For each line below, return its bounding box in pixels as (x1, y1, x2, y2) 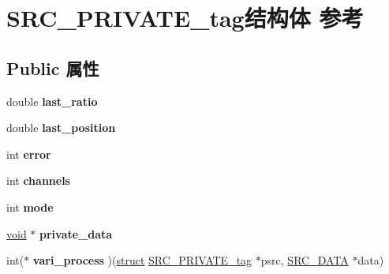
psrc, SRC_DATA (260, 252, 349, 268)
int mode (6, 198, 54, 215)
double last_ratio (6, 92, 98, 109)
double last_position (6, 119, 116, 136)
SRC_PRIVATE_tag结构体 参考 (6, 2, 364, 34)
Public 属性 (6, 55, 99, 80)
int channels (6, 172, 70, 189)
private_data (39, 225, 113, 242)
